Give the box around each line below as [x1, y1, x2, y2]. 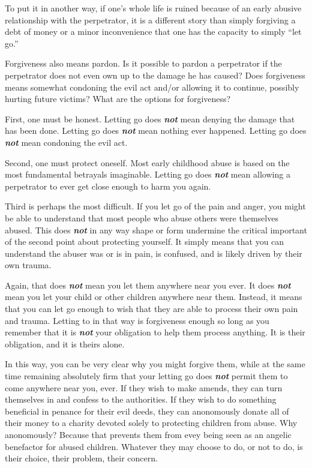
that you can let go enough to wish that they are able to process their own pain [5, 302, 298, 315]
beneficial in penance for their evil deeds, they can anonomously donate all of [5, 404, 289, 417]
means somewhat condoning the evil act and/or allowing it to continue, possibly [5, 80, 299, 93]
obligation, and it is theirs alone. [5, 337, 125, 350]
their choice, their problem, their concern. [5, 452, 158, 464]
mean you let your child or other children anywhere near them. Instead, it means [5, 290, 302, 303]
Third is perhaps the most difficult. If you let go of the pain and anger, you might [5, 200, 306, 212]
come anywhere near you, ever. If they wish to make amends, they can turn [5, 381, 283, 394]
